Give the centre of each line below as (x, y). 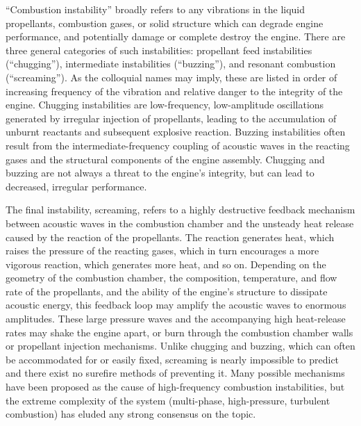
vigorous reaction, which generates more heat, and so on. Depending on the (166, 264)
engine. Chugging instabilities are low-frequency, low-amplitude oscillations (165, 105)
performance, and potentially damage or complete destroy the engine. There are (176, 36)
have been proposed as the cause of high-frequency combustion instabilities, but (175, 387)
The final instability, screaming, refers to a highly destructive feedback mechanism (180, 210)
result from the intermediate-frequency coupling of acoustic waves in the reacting (178, 145)
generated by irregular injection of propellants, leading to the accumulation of (171, 118)
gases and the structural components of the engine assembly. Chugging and (165, 159)
